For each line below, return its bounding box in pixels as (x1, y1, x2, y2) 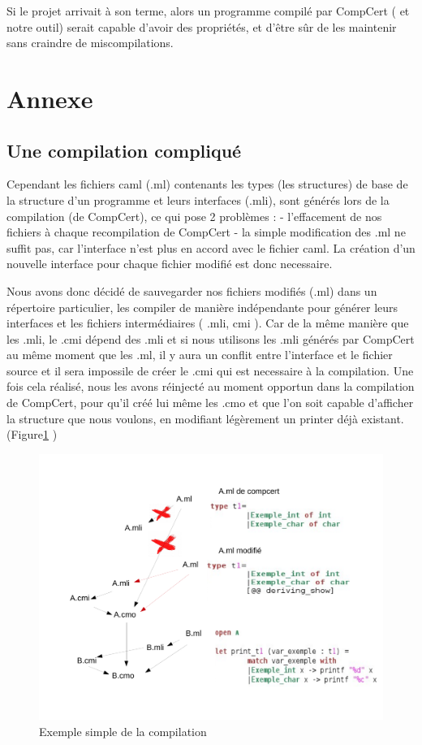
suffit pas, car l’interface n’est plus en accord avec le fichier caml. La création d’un (6, 239, 416, 256)
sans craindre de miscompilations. (6, 34, 174, 51)
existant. (361, 409, 404, 427)
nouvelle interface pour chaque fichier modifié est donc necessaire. (6, 255, 333, 272)
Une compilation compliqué (6, 137, 242, 162)
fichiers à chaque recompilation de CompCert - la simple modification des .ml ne (6, 223, 406, 240)
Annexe (6, 81, 93, 115)
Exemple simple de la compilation (39, 722, 207, 739)
